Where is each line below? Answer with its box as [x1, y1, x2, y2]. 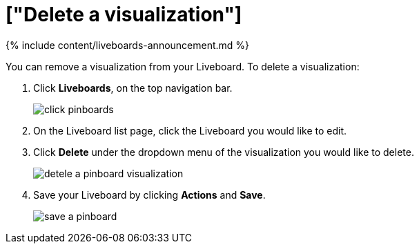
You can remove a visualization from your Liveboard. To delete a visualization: [6, 60, 360, 72]
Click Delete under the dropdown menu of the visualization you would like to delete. [33, 146, 414, 158]
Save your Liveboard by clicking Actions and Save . [33, 188, 266, 201]
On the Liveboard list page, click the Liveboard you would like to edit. [33, 124, 347, 137]
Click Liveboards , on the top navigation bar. [33, 81, 233, 94]
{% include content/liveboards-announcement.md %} [6, 39, 250, 51]
